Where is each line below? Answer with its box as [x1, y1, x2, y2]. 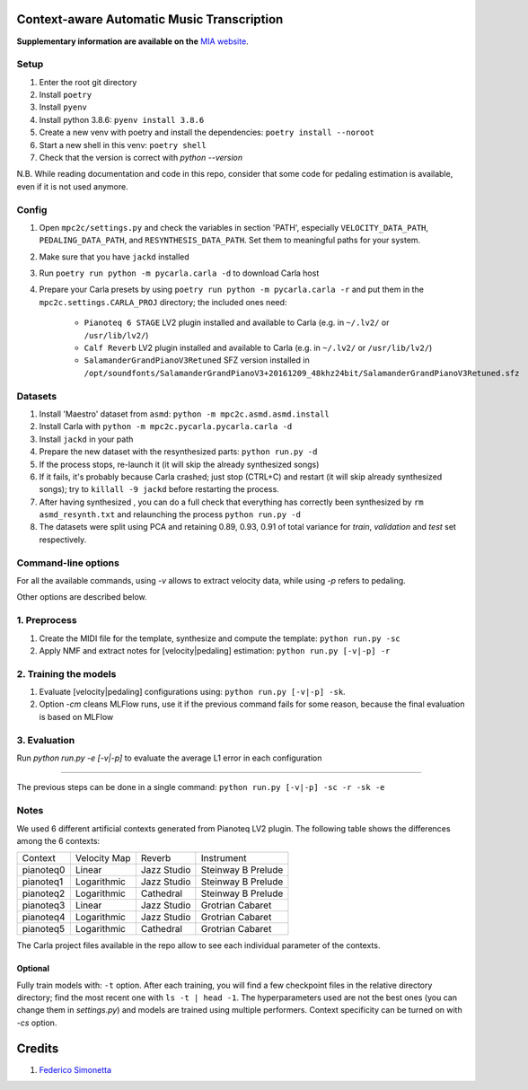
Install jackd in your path [39, 434, 134, 444]
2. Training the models [16, 667, 117, 680]
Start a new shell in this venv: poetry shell [39, 139, 207, 150]
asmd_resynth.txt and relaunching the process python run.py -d [39, 509, 301, 520]
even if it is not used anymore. [16, 180, 129, 192]
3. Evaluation [16, 734, 75, 746]
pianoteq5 [22, 923, 66, 936]
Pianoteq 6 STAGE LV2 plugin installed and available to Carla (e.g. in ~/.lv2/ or [84, 317, 390, 328]
